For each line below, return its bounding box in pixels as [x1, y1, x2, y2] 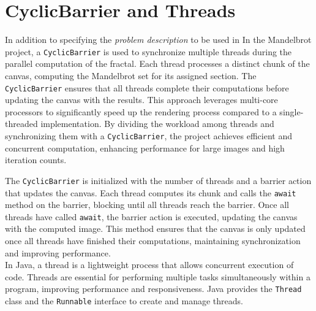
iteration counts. [5, 153, 67, 166]
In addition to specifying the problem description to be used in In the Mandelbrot [5, 33, 312, 46]
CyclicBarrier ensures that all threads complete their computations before [5, 81, 289, 94]
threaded [5, 117, 38, 130]
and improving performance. [5, 246, 111, 259]
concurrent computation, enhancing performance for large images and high [5, 141, 285, 154]
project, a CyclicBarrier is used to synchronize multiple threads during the [5, 45, 292, 58]
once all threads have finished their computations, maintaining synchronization [5, 234, 301, 247]
